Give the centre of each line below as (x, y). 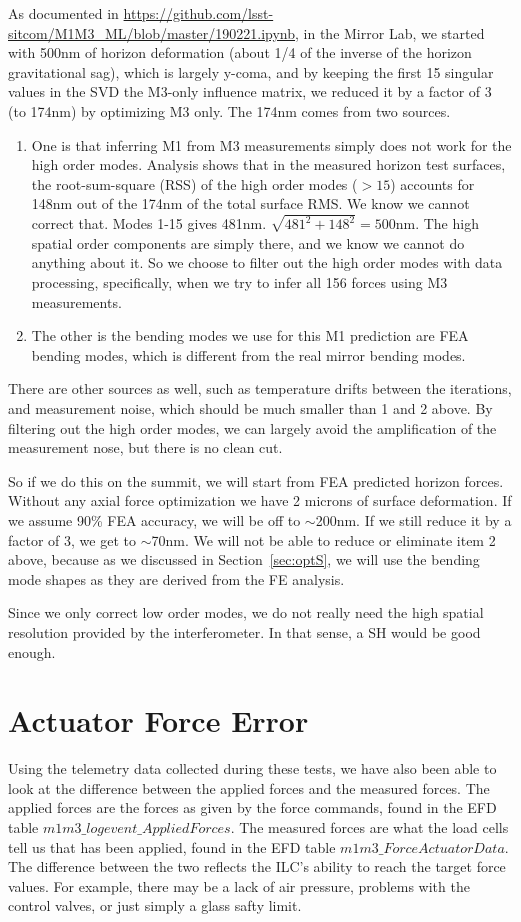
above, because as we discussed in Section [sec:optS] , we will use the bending (244, 559)
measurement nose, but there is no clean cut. (145, 447)
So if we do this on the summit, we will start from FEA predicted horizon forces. (256, 480)
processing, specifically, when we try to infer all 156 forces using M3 (239, 282)
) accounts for (432, 183)
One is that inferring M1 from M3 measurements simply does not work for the (271, 144)
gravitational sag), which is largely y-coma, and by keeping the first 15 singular (251, 71)
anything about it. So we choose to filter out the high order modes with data (267, 262)
